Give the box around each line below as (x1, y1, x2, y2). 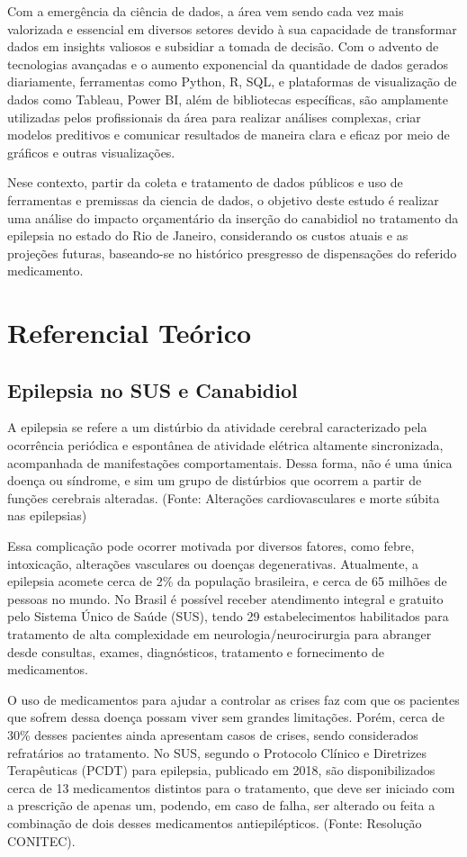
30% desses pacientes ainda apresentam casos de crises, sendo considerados (7, 725, 418, 744)
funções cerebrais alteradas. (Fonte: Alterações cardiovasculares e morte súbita (7, 488, 440, 507)
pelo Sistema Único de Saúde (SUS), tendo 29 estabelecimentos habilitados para (7, 607, 449, 626)
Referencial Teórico (7, 314, 252, 351)
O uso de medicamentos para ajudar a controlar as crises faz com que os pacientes (7, 690, 460, 708)
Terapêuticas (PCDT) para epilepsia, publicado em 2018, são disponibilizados (7, 761, 436, 780)
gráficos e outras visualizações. (7, 142, 175, 161)
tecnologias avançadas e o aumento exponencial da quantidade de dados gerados (7, 54, 448, 73)
